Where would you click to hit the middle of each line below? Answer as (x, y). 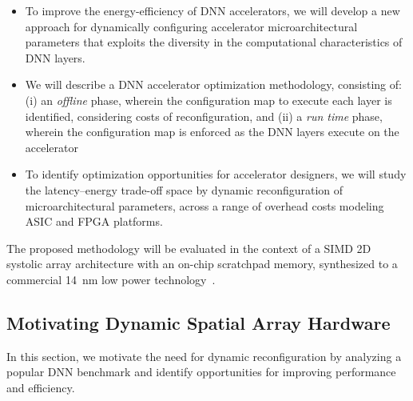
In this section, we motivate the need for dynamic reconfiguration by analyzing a (204, 356)
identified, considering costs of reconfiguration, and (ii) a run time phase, (204, 116)
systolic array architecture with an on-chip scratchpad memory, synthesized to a (202, 264)
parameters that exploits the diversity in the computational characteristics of (214, 42)
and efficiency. (41, 387)
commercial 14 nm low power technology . (111, 279)
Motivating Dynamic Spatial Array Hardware (199, 322)
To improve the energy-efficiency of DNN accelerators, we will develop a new (212, 10)
